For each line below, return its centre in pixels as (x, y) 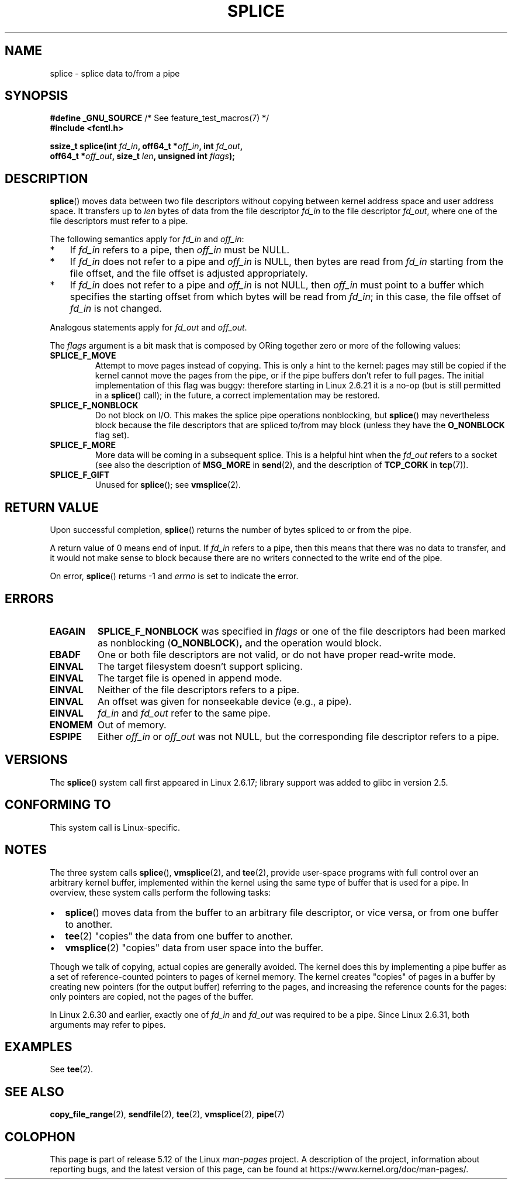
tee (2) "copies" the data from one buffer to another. (179, 936)
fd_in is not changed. (116, 309)
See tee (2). (72, 1069)
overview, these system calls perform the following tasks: (160, 892)
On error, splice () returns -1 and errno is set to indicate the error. (174, 576)
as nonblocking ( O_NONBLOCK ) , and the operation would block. (240, 643)
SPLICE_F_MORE (83, 445)
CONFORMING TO (58, 805)
